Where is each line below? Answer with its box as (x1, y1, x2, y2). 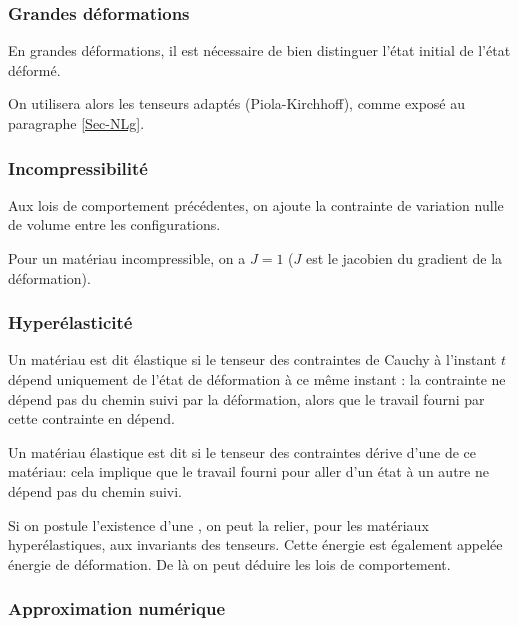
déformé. (8, 59, 61, 80)
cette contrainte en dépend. (8, 408, 175, 429)
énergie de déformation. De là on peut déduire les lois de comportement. (8, 553, 451, 574)
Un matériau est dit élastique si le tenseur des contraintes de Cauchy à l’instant (8, 349, 497, 370)
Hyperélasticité (8, 310, 133, 335)
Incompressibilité (8, 155, 148, 180)
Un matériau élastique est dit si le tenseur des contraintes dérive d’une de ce (8, 441, 477, 462)
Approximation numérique (8, 596, 226, 621)
